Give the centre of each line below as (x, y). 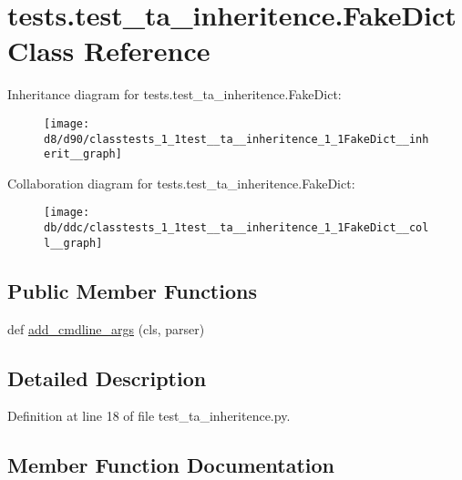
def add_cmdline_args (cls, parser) (106, 328)
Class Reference (109, 51)
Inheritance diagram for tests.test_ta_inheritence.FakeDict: (175, 94)
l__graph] (73, 243)
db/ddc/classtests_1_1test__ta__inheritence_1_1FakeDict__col (236, 228)
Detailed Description (107, 378)
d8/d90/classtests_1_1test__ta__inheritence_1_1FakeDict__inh (236, 139)
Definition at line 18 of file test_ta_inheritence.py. (149, 416)
